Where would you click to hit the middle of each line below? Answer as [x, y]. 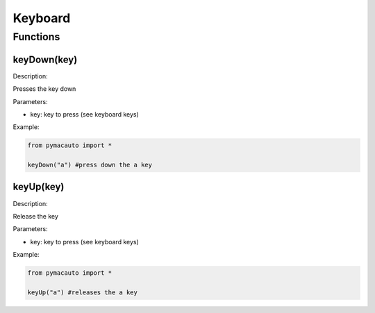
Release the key [36, 216]
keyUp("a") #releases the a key [83, 292]
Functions [36, 37]
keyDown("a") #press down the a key [90, 165]
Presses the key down [44, 89]
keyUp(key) [39, 187]
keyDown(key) [45, 59]
